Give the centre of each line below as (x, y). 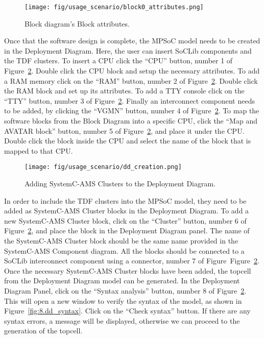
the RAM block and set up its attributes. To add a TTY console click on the (124, 91)
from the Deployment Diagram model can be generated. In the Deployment (122, 281)
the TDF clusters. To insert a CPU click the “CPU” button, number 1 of (118, 60)
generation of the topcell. (43, 331)
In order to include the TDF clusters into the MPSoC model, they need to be (125, 200)
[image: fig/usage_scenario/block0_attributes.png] (114, 7)
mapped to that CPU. (39, 150)
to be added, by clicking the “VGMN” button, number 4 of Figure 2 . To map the (132, 111)
